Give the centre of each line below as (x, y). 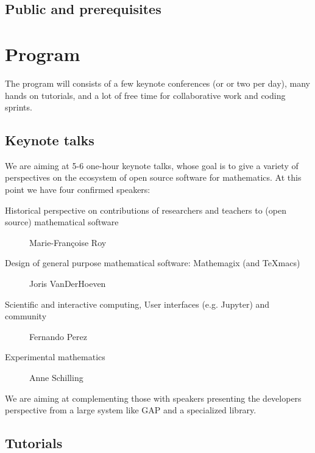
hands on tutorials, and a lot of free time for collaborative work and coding (145, 95)
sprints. (19, 107)
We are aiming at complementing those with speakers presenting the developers (153, 398)
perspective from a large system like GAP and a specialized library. (131, 410)
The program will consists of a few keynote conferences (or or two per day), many (157, 83)
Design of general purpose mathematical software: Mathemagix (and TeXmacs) (153, 263)
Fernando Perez (58, 336)
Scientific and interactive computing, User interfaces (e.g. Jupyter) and (137, 304)
